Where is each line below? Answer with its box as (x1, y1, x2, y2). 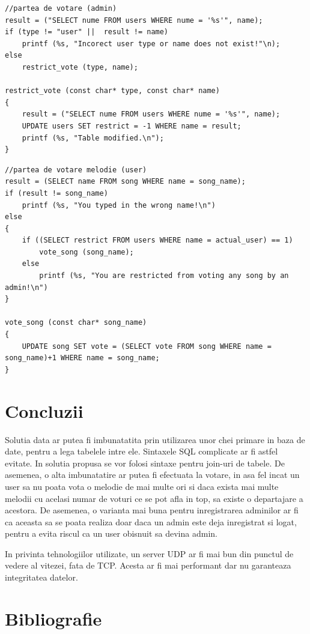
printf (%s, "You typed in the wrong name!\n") (22, 201, 216, 210)
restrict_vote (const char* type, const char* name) (5, 86, 220, 95)
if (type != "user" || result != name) (5, 28, 169, 37)
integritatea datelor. (5, 571, 78, 584)
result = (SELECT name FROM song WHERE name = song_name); (5, 177, 246, 186)
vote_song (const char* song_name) (5, 318, 147, 327)
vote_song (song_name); (39, 247, 134, 256)
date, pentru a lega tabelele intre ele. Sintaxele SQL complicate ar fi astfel (5, 445, 278, 457)
